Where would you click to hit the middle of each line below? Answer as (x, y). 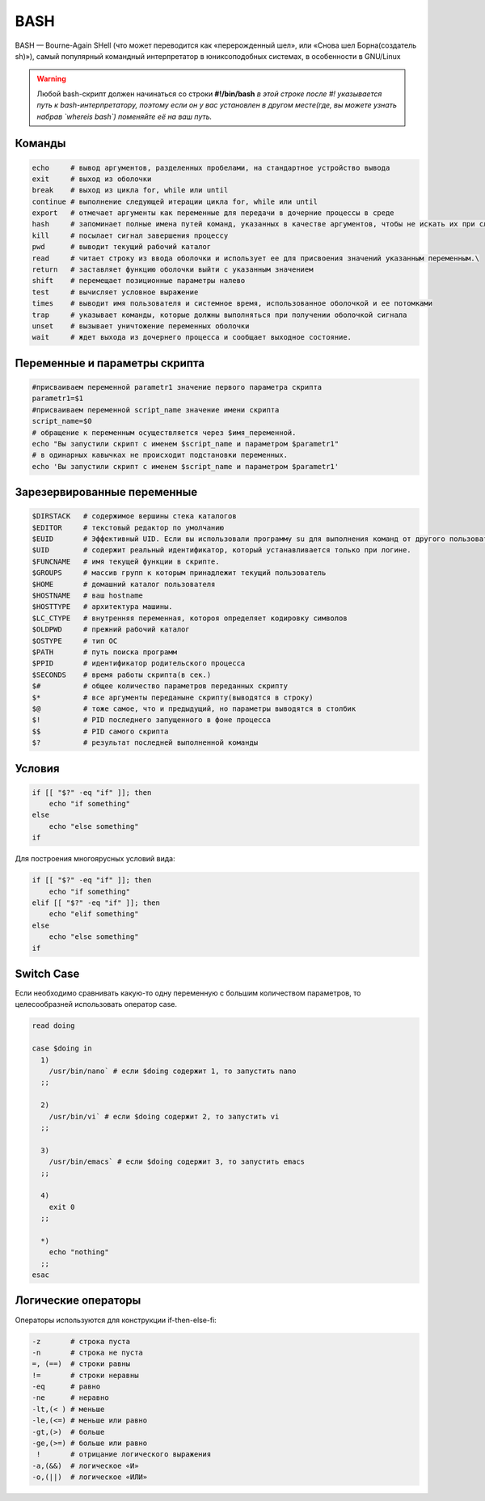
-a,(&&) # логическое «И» (85, 1465)
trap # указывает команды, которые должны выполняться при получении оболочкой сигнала (219, 315)
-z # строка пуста (81, 1341)
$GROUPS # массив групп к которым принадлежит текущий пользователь (179, 573)
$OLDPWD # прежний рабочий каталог (111, 630)
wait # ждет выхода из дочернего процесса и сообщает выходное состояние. (192, 337)
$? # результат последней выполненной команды (145, 743)
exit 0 (62, 1207)
